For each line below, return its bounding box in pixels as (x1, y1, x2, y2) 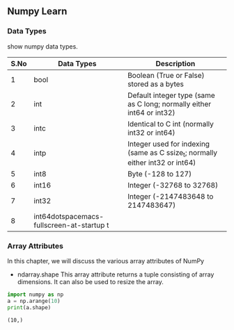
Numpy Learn (7, 6, 68, 17)
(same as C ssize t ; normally (127, 147, 218, 158)
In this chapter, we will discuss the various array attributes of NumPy (7, 257, 204, 265)
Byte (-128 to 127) (127, 169, 192, 179)
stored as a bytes (127, 79, 185, 89)
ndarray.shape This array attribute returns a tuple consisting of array (17, 270, 214, 279)
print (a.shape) (7, 304, 52, 311)
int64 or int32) (127, 108, 175, 117)
